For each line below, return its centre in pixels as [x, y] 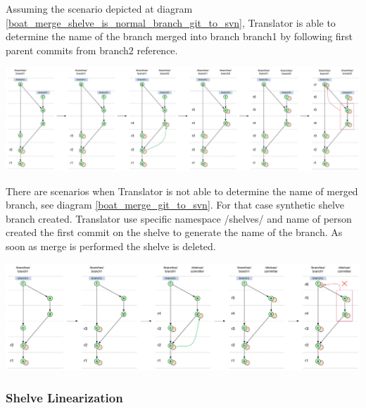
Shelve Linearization [64, 398]
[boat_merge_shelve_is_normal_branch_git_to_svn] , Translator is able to [171, 22]
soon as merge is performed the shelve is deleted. [111, 246]
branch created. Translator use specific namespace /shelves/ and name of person [179, 218]
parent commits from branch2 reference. [92, 50]
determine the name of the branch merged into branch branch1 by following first [179, 36]
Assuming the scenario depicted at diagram [99, 8]
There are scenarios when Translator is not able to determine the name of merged [182, 191]
